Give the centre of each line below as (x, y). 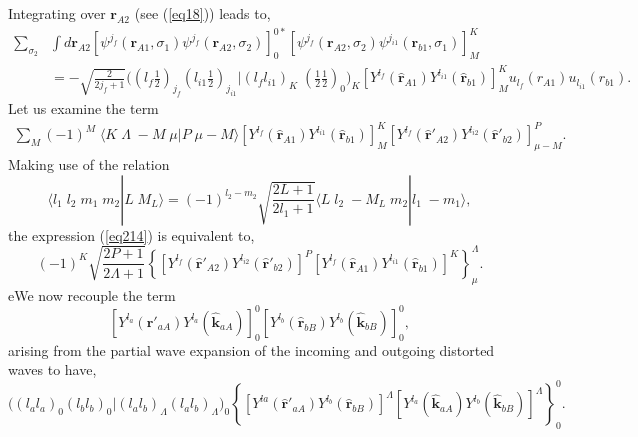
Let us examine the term (83, 108)
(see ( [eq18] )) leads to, (202, 13)
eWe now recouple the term (92, 294)
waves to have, (52, 369)
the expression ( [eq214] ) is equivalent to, (131, 234)
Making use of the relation (89, 164)
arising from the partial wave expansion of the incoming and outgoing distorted (251, 349)
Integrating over (57, 13)
